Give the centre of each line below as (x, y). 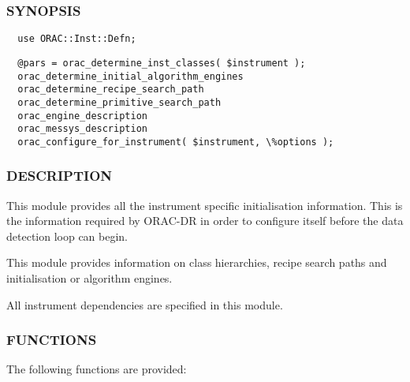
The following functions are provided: (97, 369)
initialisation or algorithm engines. (89, 278)
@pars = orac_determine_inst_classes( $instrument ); (162, 63)
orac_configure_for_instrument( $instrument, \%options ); (176, 142)
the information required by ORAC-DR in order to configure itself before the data (205, 221)
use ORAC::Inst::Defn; (77, 39)
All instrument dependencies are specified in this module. (145, 304)
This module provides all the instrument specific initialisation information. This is (205, 205)
